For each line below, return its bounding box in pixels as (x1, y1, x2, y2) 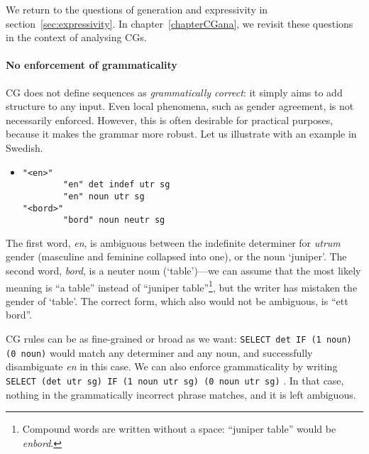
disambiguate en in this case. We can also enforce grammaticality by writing (6, 359, 338, 374)
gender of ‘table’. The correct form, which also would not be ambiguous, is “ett (6, 293, 348, 308)
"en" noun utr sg (63, 191, 145, 201)
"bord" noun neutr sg (63, 215, 165, 226)
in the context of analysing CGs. (6, 30, 147, 45)
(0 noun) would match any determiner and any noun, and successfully (6, 345, 313, 360)
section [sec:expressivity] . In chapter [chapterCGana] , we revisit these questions (6, 16, 353, 31)
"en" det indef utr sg (63, 179, 170, 190)
